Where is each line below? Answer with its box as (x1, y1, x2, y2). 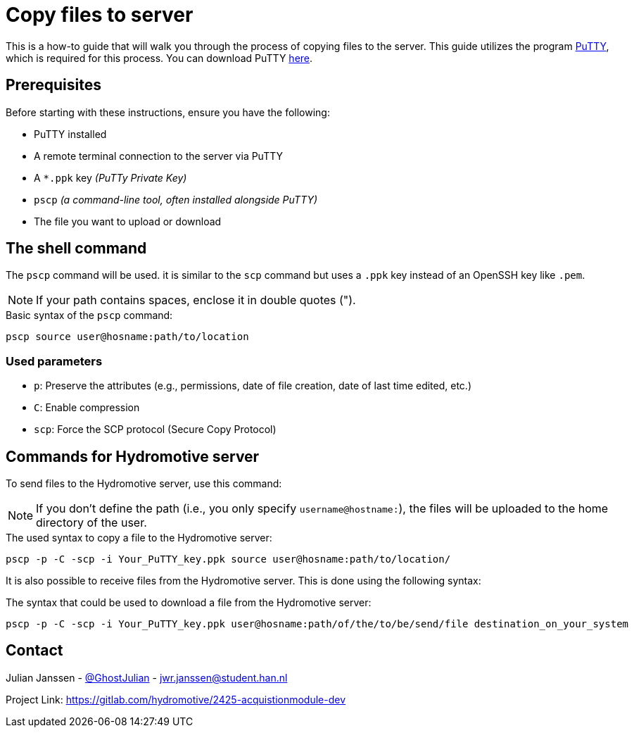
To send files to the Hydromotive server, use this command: (6, 477, 282, 490)
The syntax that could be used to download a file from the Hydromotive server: (6, 596, 372, 609)
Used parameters (6, 353, 103, 368)
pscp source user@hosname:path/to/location (6, 331, 249, 343)
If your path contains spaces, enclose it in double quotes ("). (36, 293, 356, 308)
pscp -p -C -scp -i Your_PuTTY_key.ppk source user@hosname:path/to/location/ (6, 553, 451, 565)
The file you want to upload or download (34, 215, 222, 227)
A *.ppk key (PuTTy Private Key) (34, 171, 187, 184)
